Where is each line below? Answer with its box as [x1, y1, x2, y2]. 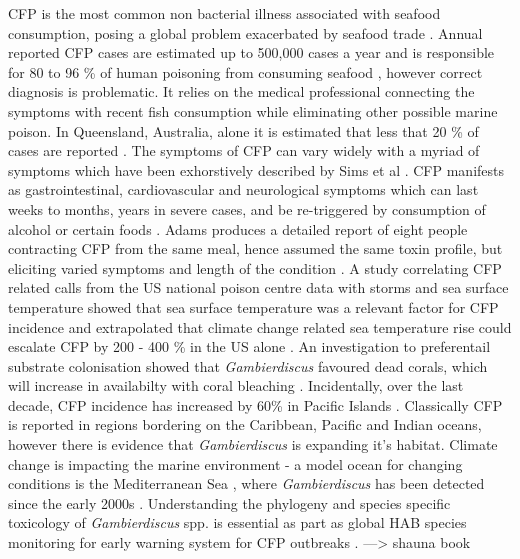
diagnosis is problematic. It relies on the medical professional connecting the [8, 81, 475, 102]
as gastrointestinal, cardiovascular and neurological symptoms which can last [8, 179, 479, 200]
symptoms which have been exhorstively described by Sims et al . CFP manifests [8, 159, 505, 180]
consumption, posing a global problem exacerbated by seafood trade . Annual [8, 22, 483, 43]
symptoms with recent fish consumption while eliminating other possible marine [8, 100, 498, 121]
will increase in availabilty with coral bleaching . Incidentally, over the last [8, 375, 464, 396]
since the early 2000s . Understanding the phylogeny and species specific [8, 492, 451, 513]
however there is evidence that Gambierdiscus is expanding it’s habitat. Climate [8, 434, 498, 455]
